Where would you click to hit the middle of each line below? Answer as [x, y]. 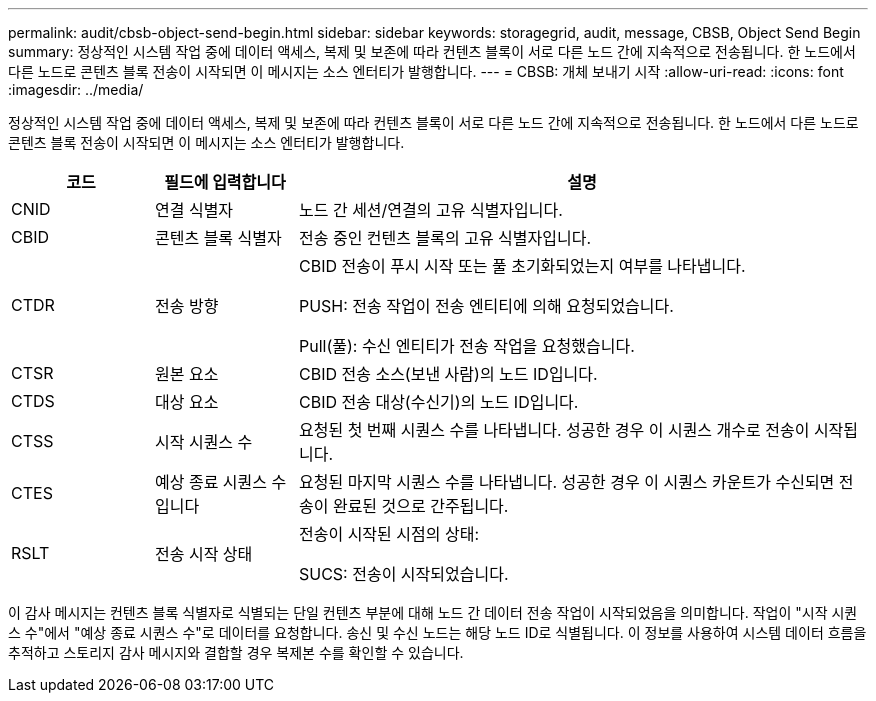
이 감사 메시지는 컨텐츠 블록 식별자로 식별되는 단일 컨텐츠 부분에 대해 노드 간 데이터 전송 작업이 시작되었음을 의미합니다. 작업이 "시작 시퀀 [433, 612]
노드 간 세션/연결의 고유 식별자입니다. [430, 210]
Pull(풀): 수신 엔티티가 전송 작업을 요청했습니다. [466, 346]
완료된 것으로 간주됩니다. [420, 506]
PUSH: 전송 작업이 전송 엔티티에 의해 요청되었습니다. [486, 306]
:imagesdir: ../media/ [76, 89]
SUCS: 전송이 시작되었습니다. [403, 574]
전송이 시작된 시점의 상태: [388, 534]
